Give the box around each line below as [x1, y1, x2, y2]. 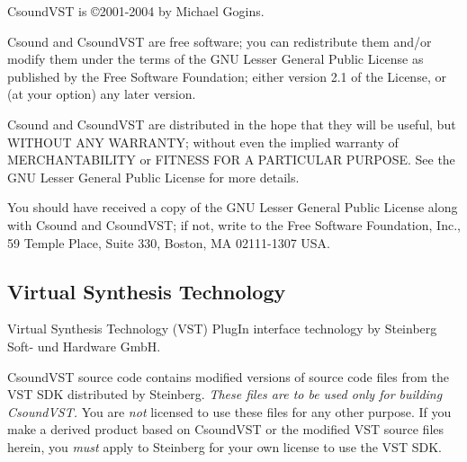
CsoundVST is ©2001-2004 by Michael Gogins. [7, 2, 265, 20]
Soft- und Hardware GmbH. [7, 336, 161, 355]
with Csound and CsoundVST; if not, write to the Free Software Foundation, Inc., [7, 215, 461, 234]
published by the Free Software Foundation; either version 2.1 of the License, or [7, 67, 446, 85]
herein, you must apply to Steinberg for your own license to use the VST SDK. [7, 437, 442, 456]
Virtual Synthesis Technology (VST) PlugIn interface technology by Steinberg [7, 319, 437, 338]
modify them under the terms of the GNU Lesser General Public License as [7, 49, 424, 68]
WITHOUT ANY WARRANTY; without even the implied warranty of [7, 132, 399, 151]
